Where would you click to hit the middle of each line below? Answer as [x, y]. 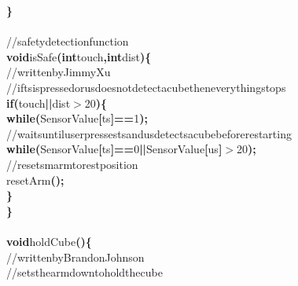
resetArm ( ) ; [35, 180]
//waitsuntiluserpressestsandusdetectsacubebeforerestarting [149, 133]
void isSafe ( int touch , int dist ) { [79, 56]
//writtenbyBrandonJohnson [75, 257]
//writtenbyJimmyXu [59, 72]
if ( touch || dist [39, 103]
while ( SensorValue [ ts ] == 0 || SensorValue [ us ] [114, 149]
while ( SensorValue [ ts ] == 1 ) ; [77, 118]
